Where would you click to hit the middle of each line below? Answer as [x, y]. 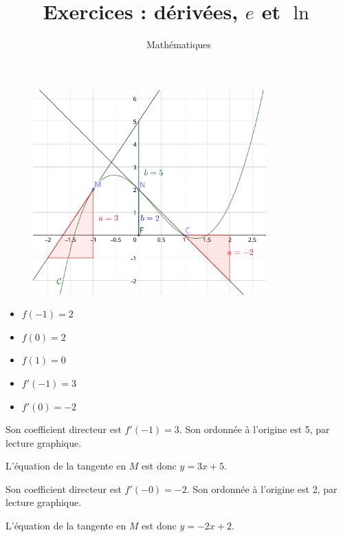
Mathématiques [179, 44]
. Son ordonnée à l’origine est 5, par [254, 429]
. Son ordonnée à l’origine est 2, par [262, 488]
